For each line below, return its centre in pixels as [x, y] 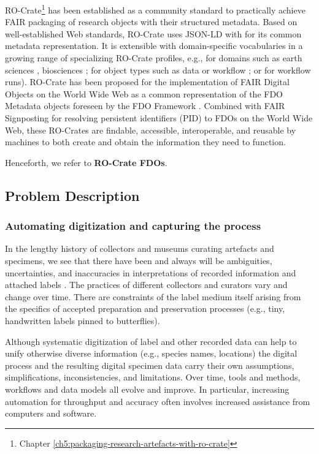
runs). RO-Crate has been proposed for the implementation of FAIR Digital [147, 82]
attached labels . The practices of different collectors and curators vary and [146, 285]
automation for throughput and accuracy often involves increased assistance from [158, 401]
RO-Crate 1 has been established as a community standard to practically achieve [155, 9]
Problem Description [72, 195]
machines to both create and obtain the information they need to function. [145, 142]
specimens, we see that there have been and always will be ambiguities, [139, 260]
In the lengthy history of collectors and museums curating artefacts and [140, 248]
